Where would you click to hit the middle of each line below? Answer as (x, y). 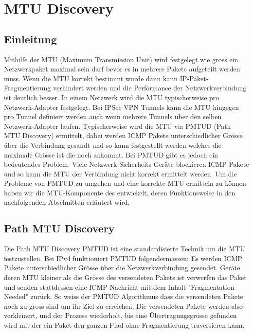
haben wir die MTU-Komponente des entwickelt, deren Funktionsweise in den (120, 192)
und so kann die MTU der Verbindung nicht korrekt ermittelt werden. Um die (120, 173)
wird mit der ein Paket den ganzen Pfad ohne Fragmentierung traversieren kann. (124, 325)
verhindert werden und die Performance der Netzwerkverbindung (150, 88)
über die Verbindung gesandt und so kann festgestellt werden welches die (113, 145)
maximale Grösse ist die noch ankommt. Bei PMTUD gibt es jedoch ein (111, 154)
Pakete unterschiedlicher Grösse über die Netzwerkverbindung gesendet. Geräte (122, 268)
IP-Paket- (194, 78)
